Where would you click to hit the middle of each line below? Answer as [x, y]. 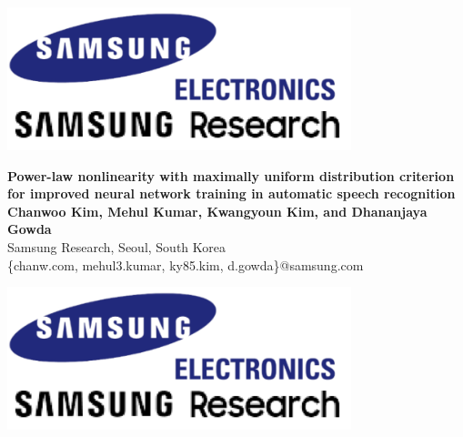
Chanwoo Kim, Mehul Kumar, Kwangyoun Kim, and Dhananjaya [217, 211]
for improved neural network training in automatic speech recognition [231, 193]
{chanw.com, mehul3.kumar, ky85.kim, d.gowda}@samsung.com [186, 264]
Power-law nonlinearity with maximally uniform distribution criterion [231, 175]
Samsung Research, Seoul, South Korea [116, 247]
